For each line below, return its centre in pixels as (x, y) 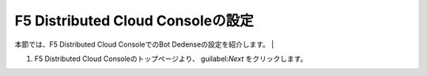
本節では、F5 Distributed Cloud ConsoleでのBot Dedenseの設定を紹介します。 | (144, 44)
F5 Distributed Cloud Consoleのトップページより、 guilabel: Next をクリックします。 (171, 59)
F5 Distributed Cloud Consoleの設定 (134, 21)
